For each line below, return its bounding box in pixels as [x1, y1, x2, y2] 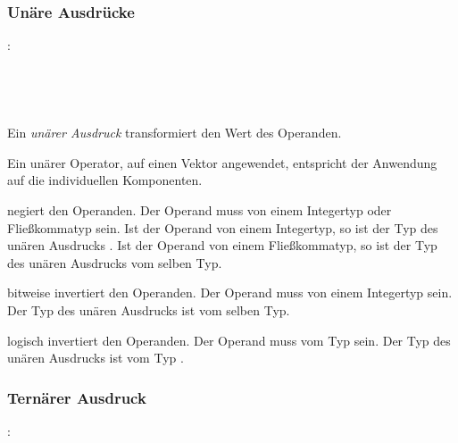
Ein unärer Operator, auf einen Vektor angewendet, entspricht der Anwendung [7, 153, 437, 171]
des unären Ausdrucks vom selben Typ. [7, 253, 222, 272]
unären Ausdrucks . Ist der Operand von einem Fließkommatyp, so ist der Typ [7, 236, 437, 255]
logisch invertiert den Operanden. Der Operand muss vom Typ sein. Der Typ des [7, 330, 451, 349]
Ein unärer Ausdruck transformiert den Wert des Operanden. [7, 123, 342, 142]
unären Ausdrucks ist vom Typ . [7, 348, 184, 367]
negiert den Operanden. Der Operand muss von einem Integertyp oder [7, 200, 392, 219]
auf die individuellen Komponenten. [7, 171, 203, 189]
